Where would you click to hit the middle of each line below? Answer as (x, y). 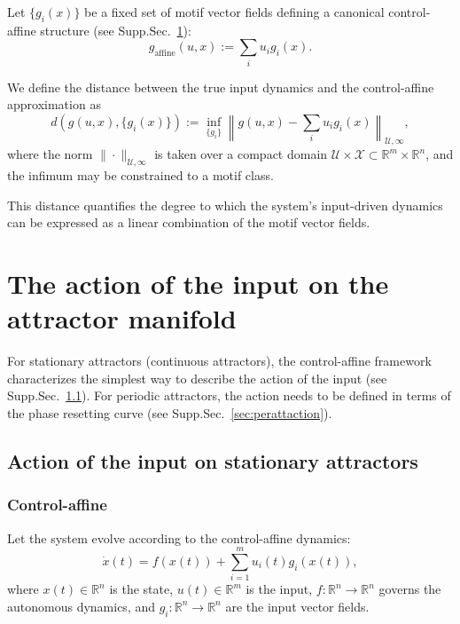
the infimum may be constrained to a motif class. (140, 175)
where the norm (50, 154)
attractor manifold (122, 318)
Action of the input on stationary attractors (213, 461)
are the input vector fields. (297, 606)
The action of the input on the (198, 284)
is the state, (141, 589)
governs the (410, 589)
